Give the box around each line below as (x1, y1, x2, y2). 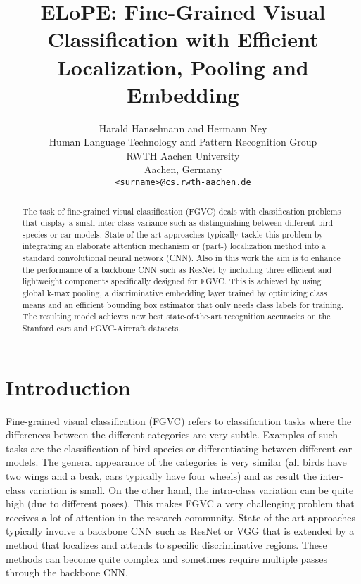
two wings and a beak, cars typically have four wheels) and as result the (6, 469, 317, 483)
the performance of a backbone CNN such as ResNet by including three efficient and (22, 263, 332, 275)
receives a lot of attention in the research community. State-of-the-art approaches (6, 509, 355, 524)
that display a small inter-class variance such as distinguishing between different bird (22, 217, 334, 229)
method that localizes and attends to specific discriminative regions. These (6, 538, 327, 552)
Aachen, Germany (144, 162, 222, 177)
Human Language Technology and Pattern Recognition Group (49, 134, 317, 149)
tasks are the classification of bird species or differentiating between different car (6, 440, 353, 455)
